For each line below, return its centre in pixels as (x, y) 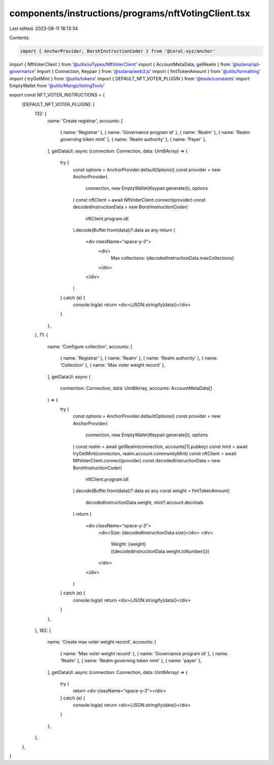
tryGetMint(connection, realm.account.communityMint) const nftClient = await (155, 453)
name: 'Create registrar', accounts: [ (85, 121)
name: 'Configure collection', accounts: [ (90, 346)
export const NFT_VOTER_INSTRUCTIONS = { (57, 95)
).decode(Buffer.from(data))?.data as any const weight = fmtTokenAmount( (151, 491)
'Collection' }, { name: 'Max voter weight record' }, (113, 365)
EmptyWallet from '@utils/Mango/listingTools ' (57, 86)
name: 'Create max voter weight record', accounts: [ (102, 642)
